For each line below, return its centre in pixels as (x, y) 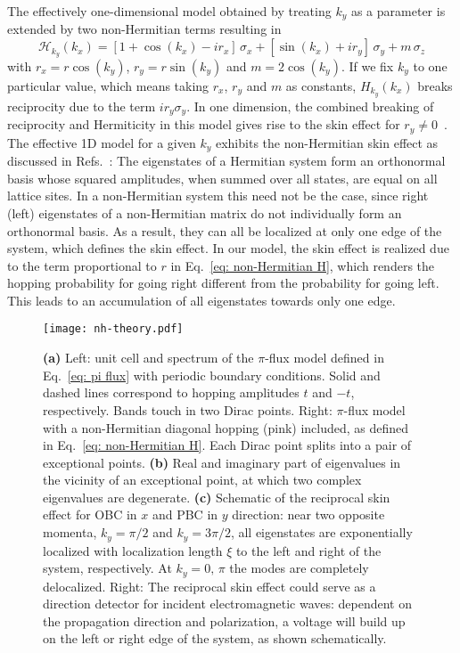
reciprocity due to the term (82, 106)
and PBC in (185, 514)
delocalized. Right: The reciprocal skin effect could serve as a (209, 586)
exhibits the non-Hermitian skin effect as (327, 142)
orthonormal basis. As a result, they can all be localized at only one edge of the (225, 230)
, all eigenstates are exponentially (321, 532)
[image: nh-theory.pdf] (113, 329)
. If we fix (367, 65)
